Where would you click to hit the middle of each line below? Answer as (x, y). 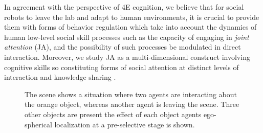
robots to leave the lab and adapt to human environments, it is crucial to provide (132, 17)
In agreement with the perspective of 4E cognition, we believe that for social (124, 7)
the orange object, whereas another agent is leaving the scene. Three (132, 104)
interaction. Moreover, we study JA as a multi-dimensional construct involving (127, 57)
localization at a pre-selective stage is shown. (125, 124)
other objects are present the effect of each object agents (113, 114)
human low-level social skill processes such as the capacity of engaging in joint (127, 37)
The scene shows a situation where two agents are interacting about (131, 94)
